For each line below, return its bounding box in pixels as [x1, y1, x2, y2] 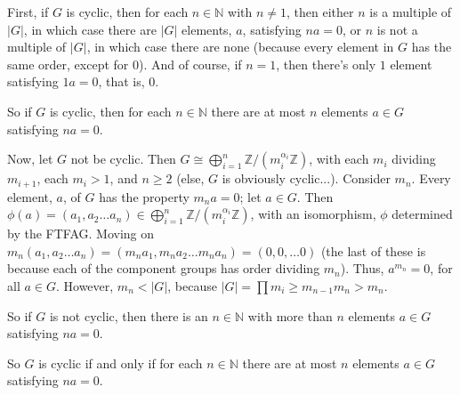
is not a [376, 20, 418, 38]
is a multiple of [369, 3, 452, 20]
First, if [7, 3, 49, 20]
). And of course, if [138, 54, 242, 73]
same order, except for [7, 54, 129, 73]
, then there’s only [276, 54, 376, 73]
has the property [99, 187, 190, 206]
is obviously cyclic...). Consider [222, 169, 391, 188]
